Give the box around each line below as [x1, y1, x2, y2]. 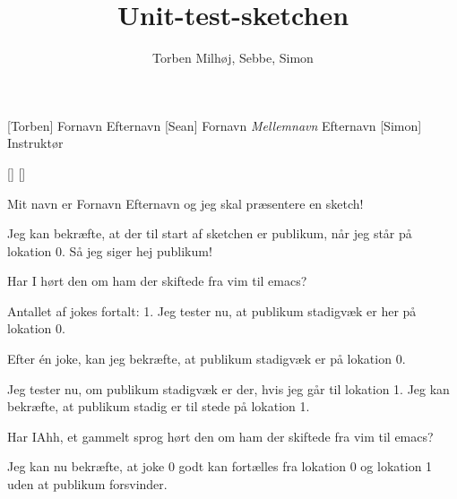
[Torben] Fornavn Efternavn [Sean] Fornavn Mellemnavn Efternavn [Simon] [7, 116, 422, 134]
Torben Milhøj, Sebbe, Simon [152, 48, 314, 67]
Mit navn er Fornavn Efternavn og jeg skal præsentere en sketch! [7, 194, 364, 212]
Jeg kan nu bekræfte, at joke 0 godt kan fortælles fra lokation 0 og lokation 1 [7, 457, 433, 476]
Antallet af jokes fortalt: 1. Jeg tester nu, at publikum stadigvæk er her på [7, 301, 417, 320]
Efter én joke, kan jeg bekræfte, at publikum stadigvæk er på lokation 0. [7, 349, 406, 368]
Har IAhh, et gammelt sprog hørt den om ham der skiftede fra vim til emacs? [7, 426, 434, 445]
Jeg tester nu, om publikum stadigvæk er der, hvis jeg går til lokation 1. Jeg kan [7, 379, 450, 398]
